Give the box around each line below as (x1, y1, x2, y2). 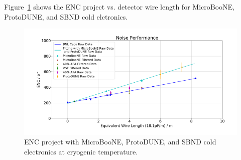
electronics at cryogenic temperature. (24, 146, 138, 157)
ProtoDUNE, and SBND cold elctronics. (4, 11, 128, 22)
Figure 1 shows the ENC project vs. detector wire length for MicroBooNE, (4, 2, 234, 12)
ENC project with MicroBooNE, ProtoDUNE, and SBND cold (24, 136, 216, 147)
